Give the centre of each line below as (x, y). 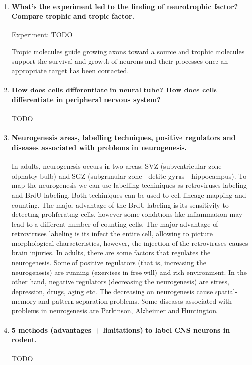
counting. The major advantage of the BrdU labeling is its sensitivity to (120, 204)
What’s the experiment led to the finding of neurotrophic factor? (125, 6)
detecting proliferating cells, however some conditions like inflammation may (127, 214)
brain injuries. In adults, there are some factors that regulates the (111, 253)
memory (24, 301)
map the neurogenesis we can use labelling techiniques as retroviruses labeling (129, 185)
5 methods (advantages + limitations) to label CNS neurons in (121, 330)
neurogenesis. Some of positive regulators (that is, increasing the (109, 262)
